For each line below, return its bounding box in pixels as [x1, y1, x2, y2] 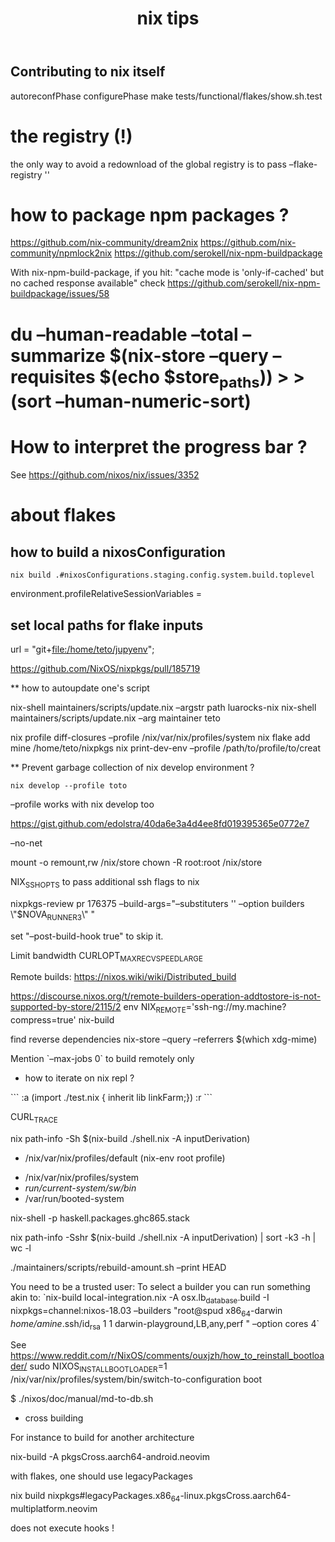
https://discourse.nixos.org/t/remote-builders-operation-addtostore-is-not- [10, 990, 322, 1002]
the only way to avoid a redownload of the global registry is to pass [10, 158, 287, 170]
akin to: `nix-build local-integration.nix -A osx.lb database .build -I [10, 1292, 270, 1306]
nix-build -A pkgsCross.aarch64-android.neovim [10, 1451, 210, 1463]
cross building [24, 1412, 84, 1424]
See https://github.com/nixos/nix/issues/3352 [10, 469, 200, 481]
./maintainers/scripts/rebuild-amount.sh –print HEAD [10, 1262, 227, 1273]
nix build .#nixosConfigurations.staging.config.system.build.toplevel [10, 570, 315, 581]
